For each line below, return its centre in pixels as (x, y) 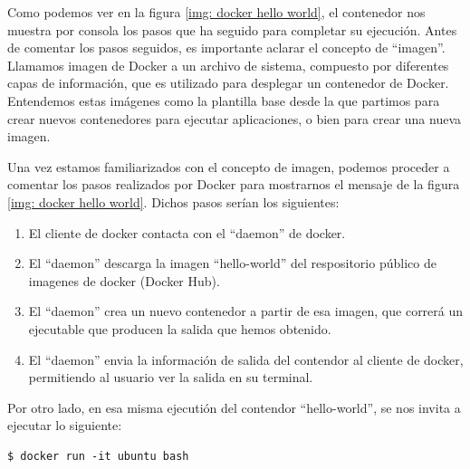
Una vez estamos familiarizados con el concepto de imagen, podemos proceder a (229, 166)
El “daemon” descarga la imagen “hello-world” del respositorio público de (232, 263)
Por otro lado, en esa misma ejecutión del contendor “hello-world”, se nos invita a (234, 407)
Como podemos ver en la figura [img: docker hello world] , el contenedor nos (216, 12)
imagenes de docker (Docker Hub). (124, 280)
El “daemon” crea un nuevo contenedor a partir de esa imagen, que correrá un (246, 311)
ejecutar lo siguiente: (65, 425)
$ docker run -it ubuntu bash (98, 456)
